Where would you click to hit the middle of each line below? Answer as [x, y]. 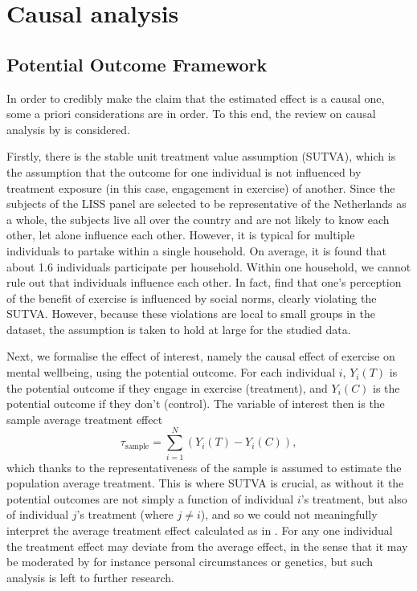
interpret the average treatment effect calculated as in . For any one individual [200, 530]
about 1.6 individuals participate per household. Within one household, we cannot [209, 266]
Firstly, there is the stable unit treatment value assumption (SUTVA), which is [201, 156]
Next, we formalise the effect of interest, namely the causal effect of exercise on [201, 356]
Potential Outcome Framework [137, 64]
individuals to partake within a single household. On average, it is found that [196, 250]
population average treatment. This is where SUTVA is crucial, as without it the [205, 483]
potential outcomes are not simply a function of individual [150, 498]
